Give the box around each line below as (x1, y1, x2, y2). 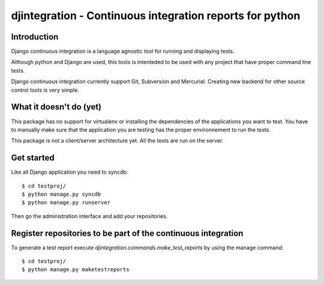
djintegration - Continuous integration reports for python (11, 9, 301, 22)
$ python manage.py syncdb (22, 191, 101, 198)
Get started (11, 153, 55, 163)
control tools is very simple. (11, 86, 79, 93)
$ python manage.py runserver (22, 199, 111, 206)
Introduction (11, 32, 59, 42)
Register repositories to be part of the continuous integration (11, 228, 244, 238)
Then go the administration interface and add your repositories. (11, 213, 168, 220)
